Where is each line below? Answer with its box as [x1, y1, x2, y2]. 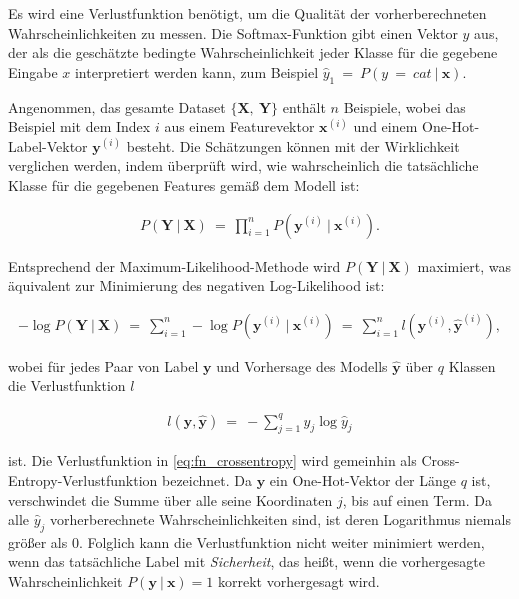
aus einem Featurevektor [164, 116, 315, 137]
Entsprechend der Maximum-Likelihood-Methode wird [8, 255, 341, 276]
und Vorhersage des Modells [216, 355, 388, 376]
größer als [8, 531, 68, 552]
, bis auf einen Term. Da [342, 489, 492, 510]
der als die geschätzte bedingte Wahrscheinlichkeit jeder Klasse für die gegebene [8, 42, 498, 63]
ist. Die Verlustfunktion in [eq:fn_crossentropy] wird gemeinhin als [8, 450, 417, 471]
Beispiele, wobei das [343, 96, 466, 117]
